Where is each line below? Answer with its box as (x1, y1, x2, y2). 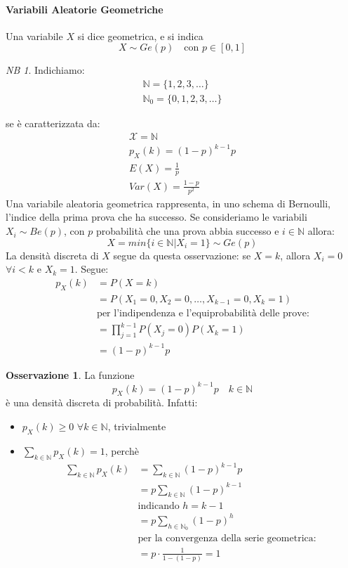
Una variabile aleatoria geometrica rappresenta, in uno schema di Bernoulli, (6, 195, 330, 210)
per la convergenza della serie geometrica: (138, 534, 316, 544)
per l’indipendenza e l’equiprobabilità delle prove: (97, 308, 309, 318)
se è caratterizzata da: (6, 116, 100, 131)
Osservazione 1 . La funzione (6, 367, 135, 382)
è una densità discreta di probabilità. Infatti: (6, 395, 198, 410)
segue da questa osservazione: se (113, 247, 251, 262)
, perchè (105, 443, 139, 458)
